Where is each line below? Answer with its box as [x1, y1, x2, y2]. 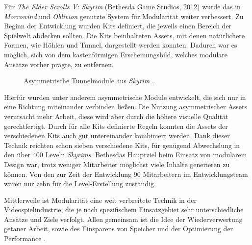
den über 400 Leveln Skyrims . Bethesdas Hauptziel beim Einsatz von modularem [4, 149, 247, 160]
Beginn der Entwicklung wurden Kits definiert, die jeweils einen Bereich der [4, 21, 232, 31]
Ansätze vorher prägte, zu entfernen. [4, 59, 114, 69]
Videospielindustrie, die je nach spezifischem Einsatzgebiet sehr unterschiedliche [4, 204, 244, 215]
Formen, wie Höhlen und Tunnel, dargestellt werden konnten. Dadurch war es [4, 40, 237, 50]
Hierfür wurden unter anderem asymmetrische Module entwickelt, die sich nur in [4, 92, 246, 102]
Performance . [4, 233, 46, 244]
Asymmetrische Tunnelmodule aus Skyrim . [24, 75, 154, 86]
